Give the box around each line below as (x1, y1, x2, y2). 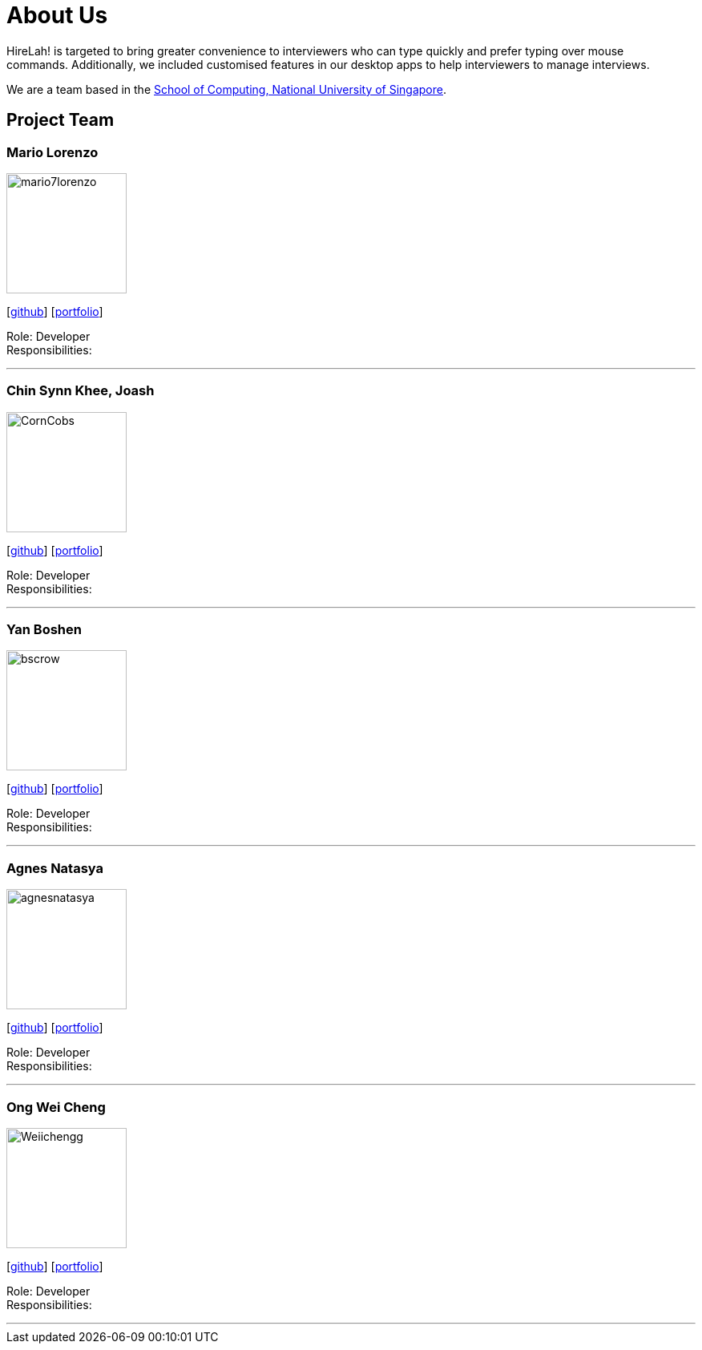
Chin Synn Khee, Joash (6, 382, 155, 399)
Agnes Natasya (6, 859, 104, 876)
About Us (6, 2, 108, 29)
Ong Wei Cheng (6, 1098, 106, 1115)
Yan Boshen (6, 621, 82, 638)
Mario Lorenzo (6, 143, 99, 160)
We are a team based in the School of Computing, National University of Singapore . (6, 82, 447, 96)
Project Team (6, 110, 115, 131)
